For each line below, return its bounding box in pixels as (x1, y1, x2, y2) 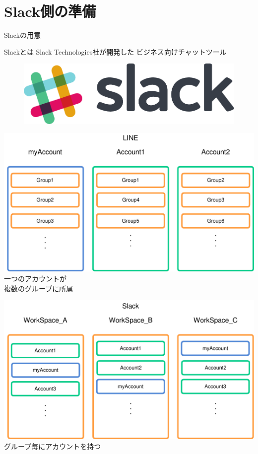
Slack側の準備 (4, 1, 96, 21)
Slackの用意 (4, 30, 41, 40)
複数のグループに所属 (4, 283, 73, 293)
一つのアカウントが (4, 273, 66, 283)
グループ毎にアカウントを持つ (4, 441, 101, 451)
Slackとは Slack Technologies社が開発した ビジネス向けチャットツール (4, 46, 227, 57)
